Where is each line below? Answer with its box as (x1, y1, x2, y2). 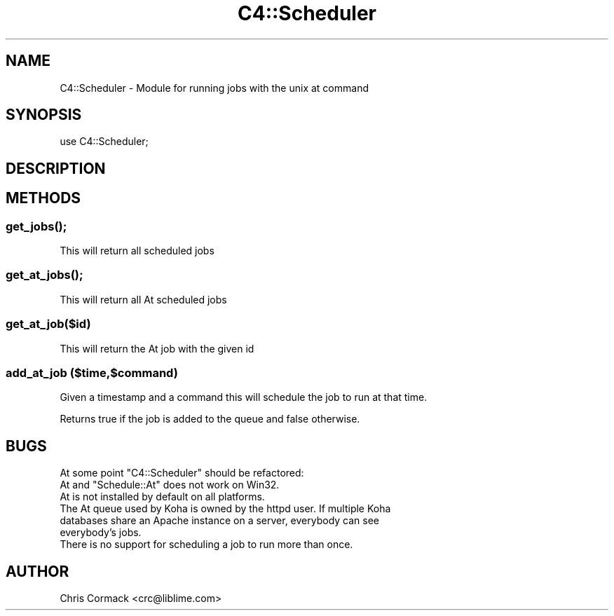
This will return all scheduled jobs (60, 245, 214, 257)
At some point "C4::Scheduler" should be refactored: (60, 467, 304, 479)
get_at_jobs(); (6, 268, 83, 282)
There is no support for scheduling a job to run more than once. (60, 538, 353, 551)
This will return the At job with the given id (60, 342, 254, 355)
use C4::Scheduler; (60, 135, 149, 148)
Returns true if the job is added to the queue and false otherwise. (60, 413, 360, 425)
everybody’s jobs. (60, 526, 142, 539)
